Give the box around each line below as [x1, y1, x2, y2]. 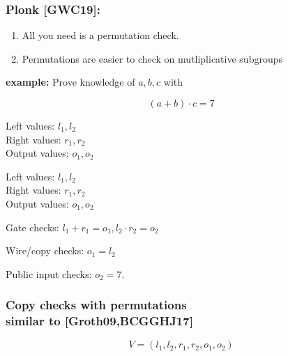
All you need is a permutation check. [22, 28, 179, 42]
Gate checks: [6, 219, 59, 234]
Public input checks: [6, 266, 92, 281]
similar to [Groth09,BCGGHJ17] [6, 312, 193, 330]
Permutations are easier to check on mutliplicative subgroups [22, 51, 282, 65]
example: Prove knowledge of [6, 75, 135, 89]
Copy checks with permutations [6, 296, 187, 314]
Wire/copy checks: [6, 243, 84, 258]
